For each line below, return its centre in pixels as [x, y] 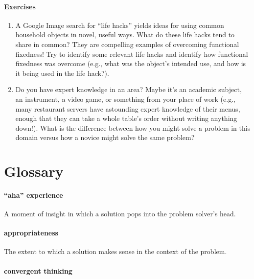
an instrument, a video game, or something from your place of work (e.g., [125, 99]
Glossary [34, 171]
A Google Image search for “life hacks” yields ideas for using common [120, 25]
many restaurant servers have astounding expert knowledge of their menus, [128, 108]
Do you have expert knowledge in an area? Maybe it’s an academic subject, [128, 89]
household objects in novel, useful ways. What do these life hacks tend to [125, 35]
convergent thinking [38, 270]
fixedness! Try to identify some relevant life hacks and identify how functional [132, 54]
